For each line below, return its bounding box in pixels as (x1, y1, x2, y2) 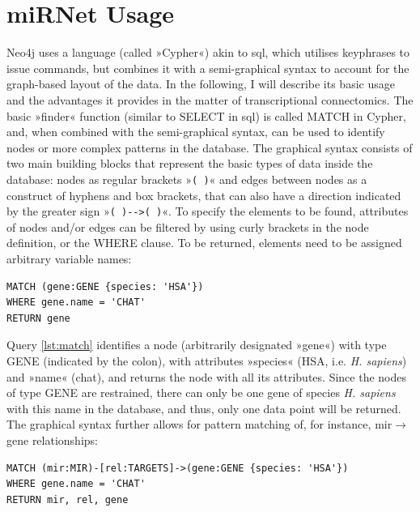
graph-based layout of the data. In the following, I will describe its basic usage (6, 75, 395, 92)
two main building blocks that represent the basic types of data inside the (6, 155, 373, 172)
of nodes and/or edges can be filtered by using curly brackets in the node (6, 218, 369, 235)
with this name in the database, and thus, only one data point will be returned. (6, 399, 401, 416)
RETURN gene (6, 312, 70, 324)
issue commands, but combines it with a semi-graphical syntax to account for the (6, 59, 409, 76)
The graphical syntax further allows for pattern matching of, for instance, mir (6, 416, 392, 433)
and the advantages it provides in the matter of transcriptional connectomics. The (6, 91, 414, 108)
